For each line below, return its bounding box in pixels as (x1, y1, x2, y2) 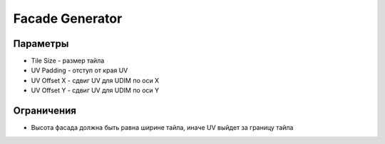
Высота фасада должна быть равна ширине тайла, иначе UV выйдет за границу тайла (31, 123, 294, 132)
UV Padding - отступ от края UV (31, 66, 128, 74)
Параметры (13, 38, 69, 50)
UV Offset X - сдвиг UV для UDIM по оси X (31, 76, 160, 84)
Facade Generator (13, 11, 123, 26)
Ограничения (13, 105, 76, 117)
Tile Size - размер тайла (31, 57, 105, 65)
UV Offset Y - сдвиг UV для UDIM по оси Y (31, 86, 160, 95)
